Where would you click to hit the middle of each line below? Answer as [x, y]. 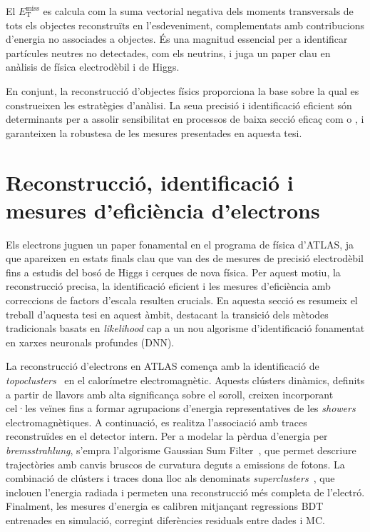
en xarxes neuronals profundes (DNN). [90, 342]
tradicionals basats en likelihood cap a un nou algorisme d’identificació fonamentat [185, 328]
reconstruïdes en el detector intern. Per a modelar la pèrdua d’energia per [167, 436]
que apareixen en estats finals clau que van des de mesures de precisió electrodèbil [185, 258]
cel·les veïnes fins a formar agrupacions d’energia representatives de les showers [181, 408]
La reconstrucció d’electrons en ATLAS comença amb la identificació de [163, 366]
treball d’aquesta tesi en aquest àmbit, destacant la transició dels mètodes [167, 314]
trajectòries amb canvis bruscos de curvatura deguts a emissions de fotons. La [175, 464]
